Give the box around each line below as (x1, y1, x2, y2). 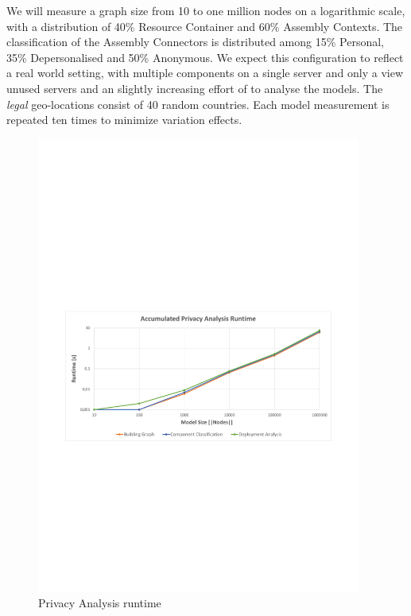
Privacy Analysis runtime (38, 595, 161, 611)
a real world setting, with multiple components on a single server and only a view (6, 64, 403, 81)
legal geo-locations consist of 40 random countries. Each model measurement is (6, 95, 390, 112)
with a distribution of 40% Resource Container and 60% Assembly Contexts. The (6, 17, 403, 34)
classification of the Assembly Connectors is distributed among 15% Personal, (6, 33, 384, 50)
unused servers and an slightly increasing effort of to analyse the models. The (6, 79, 383, 96)
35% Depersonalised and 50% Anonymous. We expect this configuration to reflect (6, 48, 404, 65)
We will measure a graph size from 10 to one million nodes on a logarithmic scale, (6, 2, 405, 18)
